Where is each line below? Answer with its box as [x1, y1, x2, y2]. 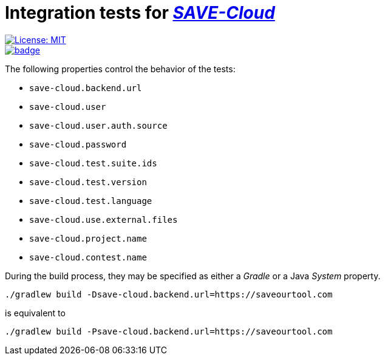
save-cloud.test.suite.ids [29, 158, 157, 168]
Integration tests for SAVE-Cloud [5, 2, 275, 23]
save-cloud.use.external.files [29, 214, 178, 225]
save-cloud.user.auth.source [29, 120, 168, 131]
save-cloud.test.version [29, 177, 147, 187]
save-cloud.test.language [29, 195, 152, 206]
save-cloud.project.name [29, 233, 147, 243]
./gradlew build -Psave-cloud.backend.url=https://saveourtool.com [5, 326, 333, 336]
